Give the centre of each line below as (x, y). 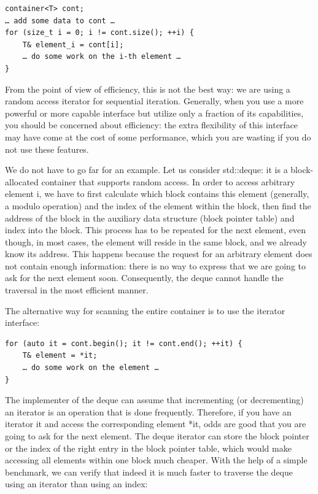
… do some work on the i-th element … (102, 57)
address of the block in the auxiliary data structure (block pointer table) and (150, 218)
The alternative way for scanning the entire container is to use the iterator (145, 310)
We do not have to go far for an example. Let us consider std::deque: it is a (146, 170)
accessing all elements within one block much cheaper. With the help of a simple (156, 460)
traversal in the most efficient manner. (77, 290)
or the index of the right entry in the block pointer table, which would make (148, 448)
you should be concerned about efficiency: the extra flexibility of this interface (152, 125)
